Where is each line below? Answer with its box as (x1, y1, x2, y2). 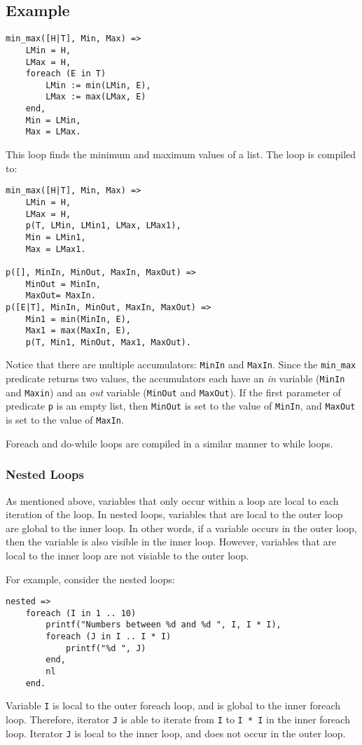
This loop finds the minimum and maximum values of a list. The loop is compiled (6, 147, 356, 162)
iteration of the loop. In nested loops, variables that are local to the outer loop (6, 507, 343, 522)
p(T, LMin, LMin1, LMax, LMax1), (25, 221, 181, 231)
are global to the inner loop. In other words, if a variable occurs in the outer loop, (6, 520, 357, 535)
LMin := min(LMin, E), (46, 80, 151, 90)
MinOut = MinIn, (25, 279, 102, 289)
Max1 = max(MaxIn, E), (25, 326, 131, 336)
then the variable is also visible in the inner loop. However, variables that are (6, 534, 337, 549)
